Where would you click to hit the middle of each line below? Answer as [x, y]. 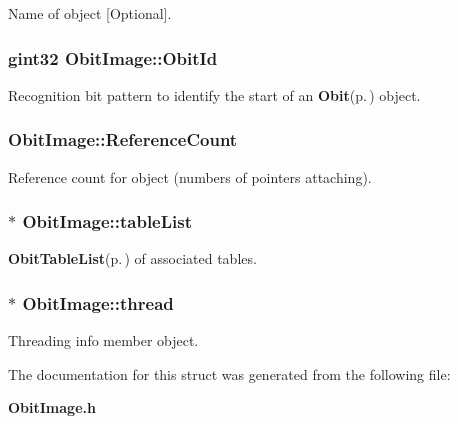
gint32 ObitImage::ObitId [113, 57]
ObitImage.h [52, 407]
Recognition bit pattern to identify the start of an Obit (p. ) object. [214, 94]
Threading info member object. [103, 340]
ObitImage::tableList [107, 221]
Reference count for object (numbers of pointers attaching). [190, 176]
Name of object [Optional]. [90, 13]
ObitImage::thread [98, 302]
